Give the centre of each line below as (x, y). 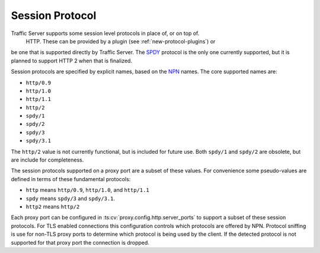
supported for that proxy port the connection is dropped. (80, 242)
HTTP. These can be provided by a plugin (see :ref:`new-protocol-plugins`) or (121, 41)
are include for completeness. (47, 160)
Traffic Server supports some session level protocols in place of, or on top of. (105, 33)
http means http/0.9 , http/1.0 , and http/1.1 (87, 190)
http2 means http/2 (53, 206)
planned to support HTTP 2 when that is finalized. (72, 61)
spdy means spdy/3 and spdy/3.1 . (71, 198)
